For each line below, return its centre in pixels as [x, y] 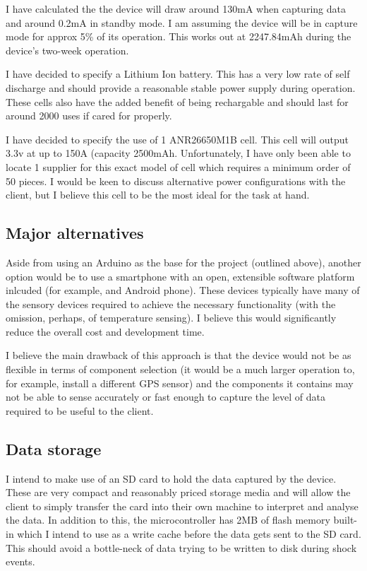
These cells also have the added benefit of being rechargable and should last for [177, 101]
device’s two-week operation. [67, 50]
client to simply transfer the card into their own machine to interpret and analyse [182, 506]
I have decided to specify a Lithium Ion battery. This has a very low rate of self [178, 74]
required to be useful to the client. [80, 410]
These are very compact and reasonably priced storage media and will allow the [178, 492]
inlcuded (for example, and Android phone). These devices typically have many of [183, 290]
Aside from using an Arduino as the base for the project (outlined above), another [183, 262]
